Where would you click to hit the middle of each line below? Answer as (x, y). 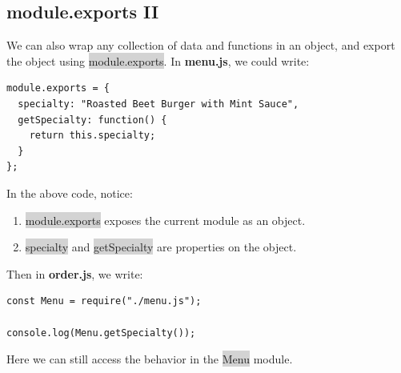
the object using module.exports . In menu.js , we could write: (158, 60)
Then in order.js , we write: (75, 273)
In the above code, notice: (70, 193)
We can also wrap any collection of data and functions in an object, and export (201, 45)
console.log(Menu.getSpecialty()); (101, 333)
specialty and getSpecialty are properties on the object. (161, 247)
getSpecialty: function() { (92, 120)
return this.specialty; (92, 136)
